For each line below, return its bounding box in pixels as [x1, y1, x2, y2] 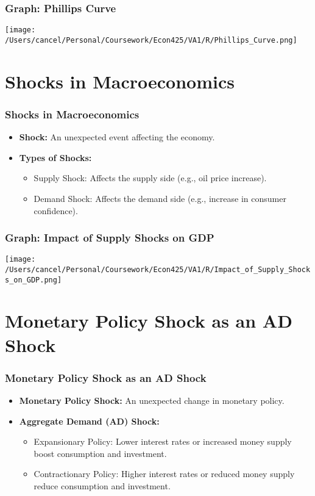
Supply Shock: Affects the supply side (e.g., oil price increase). [34, 171, 267, 184]
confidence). [34, 204, 78, 217]
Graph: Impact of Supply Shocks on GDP [5, 230, 214, 245]
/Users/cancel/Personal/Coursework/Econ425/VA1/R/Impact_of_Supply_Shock [5, 265, 311, 274]
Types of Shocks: [19, 151, 92, 164]
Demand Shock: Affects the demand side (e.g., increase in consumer [34, 192, 286, 204]
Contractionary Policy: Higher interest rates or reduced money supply [34, 467, 295, 480]
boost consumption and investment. [34, 447, 167, 459]
